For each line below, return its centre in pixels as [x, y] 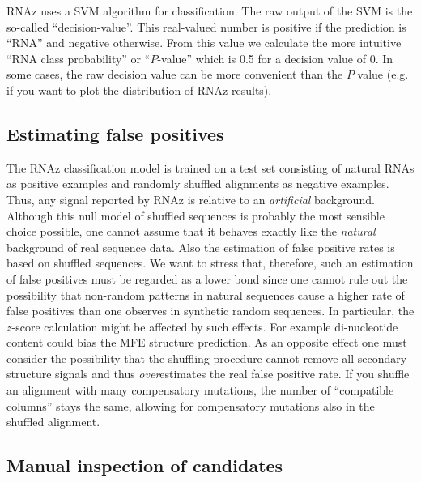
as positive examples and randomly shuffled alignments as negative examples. [198, 183]
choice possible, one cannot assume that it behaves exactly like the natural [191, 231]
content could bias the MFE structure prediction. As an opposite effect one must [207, 342]
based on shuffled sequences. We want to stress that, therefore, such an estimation [210, 263]
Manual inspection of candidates [145, 465]
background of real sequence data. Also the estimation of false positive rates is [201, 247]
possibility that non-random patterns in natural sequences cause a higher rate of [206, 294]
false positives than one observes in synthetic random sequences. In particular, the [210, 311]
